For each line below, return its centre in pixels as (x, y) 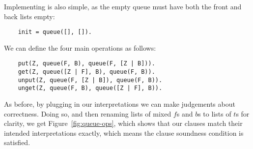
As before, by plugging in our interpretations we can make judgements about (120, 104)
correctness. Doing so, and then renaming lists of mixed (88, 113)
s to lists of (215, 113)
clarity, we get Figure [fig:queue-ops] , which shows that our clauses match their (123, 123)
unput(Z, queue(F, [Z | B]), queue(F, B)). (90, 80)
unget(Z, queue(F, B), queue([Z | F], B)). (90, 88)
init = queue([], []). (55, 32)
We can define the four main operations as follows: (80, 47)
